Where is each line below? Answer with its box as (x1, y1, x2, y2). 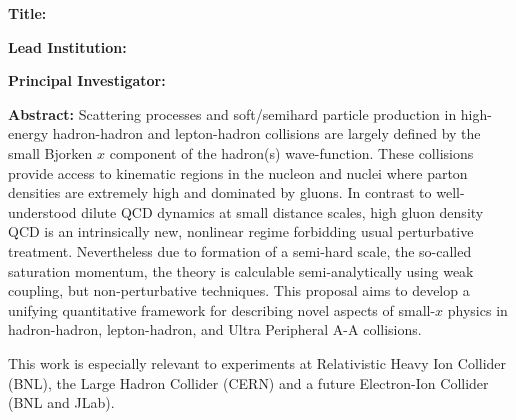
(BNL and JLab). (8, 392, 115, 413)
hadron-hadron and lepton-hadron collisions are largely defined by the (52, 123, 481, 144)
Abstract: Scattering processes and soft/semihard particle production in (8, 103, 457, 124)
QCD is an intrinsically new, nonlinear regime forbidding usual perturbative (8, 221, 474, 242)
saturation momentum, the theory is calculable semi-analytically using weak (8, 260, 474, 281)
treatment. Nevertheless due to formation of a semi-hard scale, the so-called (8, 240, 472, 261)
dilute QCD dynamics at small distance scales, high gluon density (81, 201, 484, 222)
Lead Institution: (8, 36, 127, 57)
